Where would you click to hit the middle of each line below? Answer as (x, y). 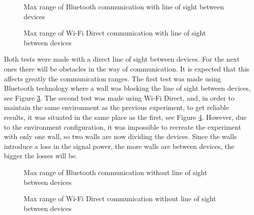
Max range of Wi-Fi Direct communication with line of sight (115, 33)
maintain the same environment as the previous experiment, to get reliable (116, 107)
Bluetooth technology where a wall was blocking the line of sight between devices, (127, 88)
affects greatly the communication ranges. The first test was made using (112, 78)
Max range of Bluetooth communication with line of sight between (124, 6)
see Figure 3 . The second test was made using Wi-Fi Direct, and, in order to (119, 97)
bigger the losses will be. (41, 156)
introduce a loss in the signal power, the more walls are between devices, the (119, 146)
